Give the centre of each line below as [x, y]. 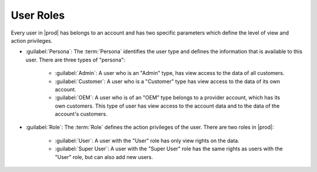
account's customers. [81, 114]
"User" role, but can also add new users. [104, 157]
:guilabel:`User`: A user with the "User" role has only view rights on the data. [147, 140]
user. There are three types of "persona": [75, 60]
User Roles [38, 15]
